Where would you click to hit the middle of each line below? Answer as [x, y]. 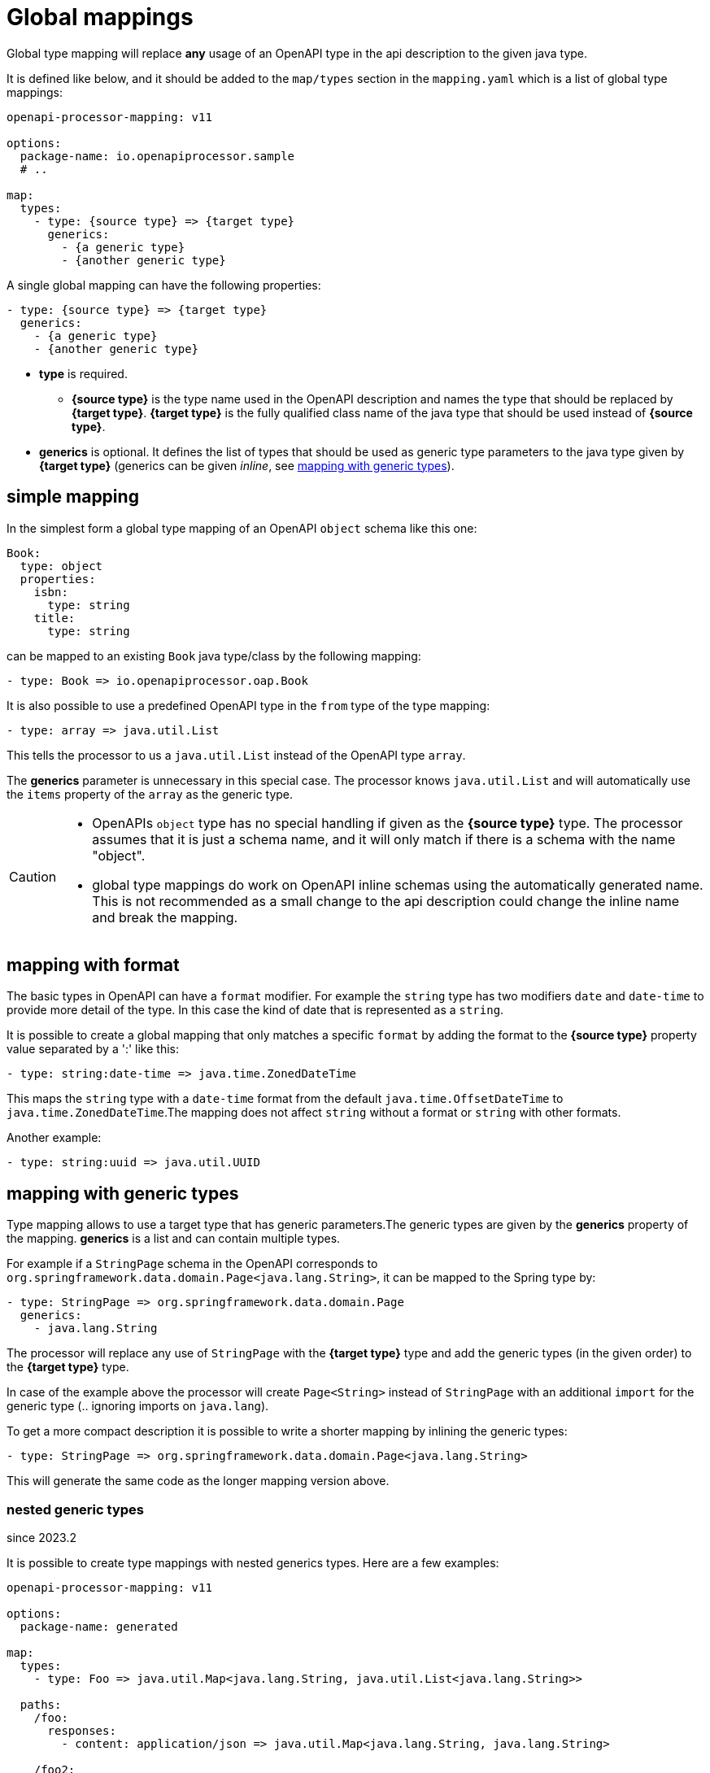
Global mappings [100, 17]
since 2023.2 [41, 1538]
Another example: [54, 1138]
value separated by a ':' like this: [93, 1049]
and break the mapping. [165, 917]
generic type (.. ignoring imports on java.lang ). [138, 1406]
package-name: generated [99, 1627]
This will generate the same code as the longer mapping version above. [198, 1481]
